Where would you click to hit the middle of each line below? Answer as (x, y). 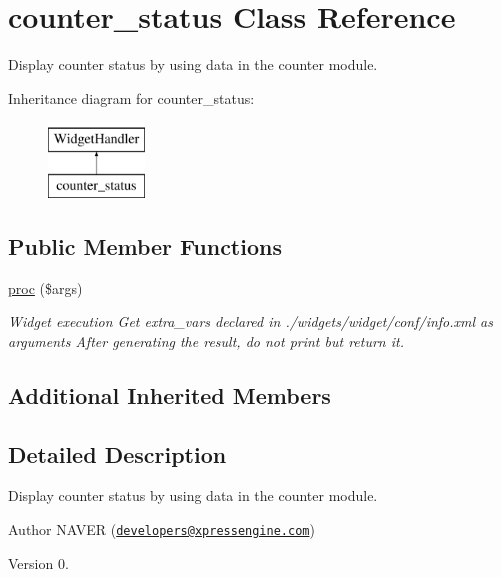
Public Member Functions (145, 245)
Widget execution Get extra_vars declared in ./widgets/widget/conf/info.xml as (250, 321)
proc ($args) (45, 287)
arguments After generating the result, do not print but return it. (206, 340)
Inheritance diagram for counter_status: (131, 97)
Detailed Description (117, 453)
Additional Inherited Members (169, 394)
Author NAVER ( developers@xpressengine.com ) (161, 529)
